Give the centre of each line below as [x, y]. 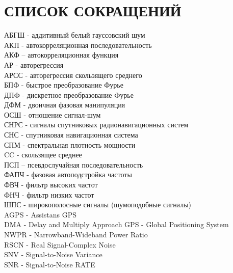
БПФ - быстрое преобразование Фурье [64, 85]
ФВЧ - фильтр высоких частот [51, 185]
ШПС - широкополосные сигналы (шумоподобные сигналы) [98, 204]
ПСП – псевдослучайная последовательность [74, 164]
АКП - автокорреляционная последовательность [78, 45]
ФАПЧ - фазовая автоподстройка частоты [68, 174]
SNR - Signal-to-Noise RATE [50, 264]
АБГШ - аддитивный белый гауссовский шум [75, 35]
